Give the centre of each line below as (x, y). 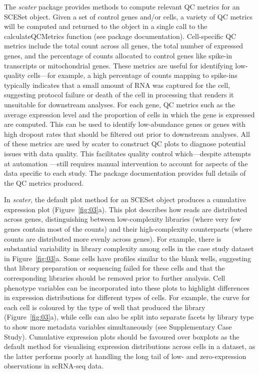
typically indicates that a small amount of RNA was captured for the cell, (117, 85)
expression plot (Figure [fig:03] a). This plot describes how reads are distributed (126, 209)
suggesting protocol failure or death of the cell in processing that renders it (119, 95)
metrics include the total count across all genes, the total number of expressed (124, 46)
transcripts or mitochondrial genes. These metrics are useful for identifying (118, 65)
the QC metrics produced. (44, 183)
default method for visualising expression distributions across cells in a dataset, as (130, 346)
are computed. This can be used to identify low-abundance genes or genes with (125, 124)
